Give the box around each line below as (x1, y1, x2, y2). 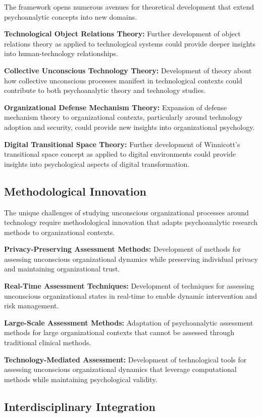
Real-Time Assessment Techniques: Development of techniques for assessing (4, 281, 254, 291)
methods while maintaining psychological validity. (4, 374, 158, 384)
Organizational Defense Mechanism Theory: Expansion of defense (4, 102, 227, 112)
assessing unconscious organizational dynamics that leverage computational (4, 364, 237, 375)
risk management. (4, 300, 59, 311)
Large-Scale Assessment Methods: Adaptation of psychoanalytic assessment (4, 317, 253, 328)
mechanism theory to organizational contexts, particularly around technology (4, 112, 243, 122)
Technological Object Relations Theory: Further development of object (4, 28, 241, 39)
